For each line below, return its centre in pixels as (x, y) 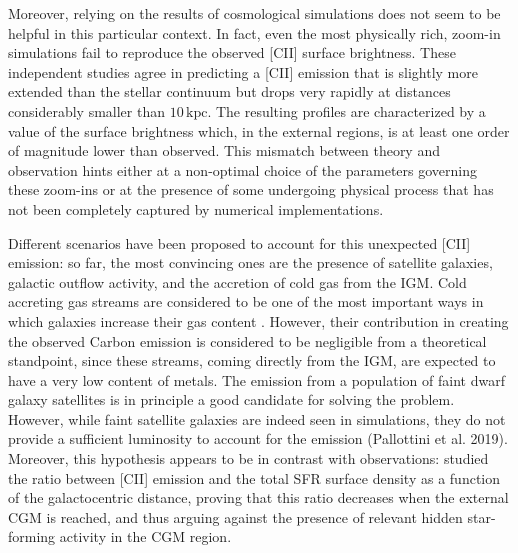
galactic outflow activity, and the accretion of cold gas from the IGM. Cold (237, 281)
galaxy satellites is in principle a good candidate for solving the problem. (231, 399)
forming (32, 536)
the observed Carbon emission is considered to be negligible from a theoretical (247, 340)
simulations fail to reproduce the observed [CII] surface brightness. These (232, 52)
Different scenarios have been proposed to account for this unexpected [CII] (239, 242)
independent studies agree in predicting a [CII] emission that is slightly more (243, 71)
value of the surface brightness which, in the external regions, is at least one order (259, 130)
